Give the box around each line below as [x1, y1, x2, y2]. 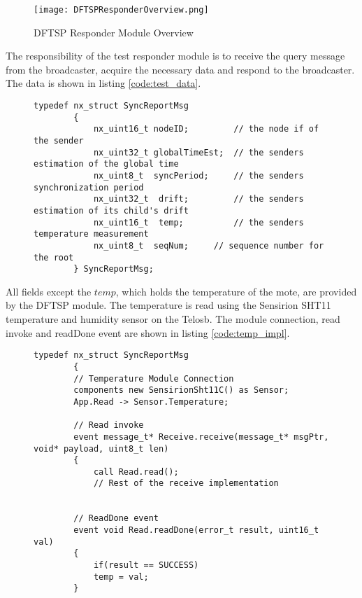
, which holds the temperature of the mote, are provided [115, 284, 357, 298]
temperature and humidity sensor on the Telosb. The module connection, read [6, 312, 340, 326]
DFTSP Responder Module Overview [34, 25, 194, 39]
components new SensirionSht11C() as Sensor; [73, 385, 289, 396]
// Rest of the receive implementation [93, 478, 279, 489]
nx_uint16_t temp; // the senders [93, 217, 304, 228]
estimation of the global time [34, 159, 179, 169]
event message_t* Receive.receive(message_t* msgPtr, [73, 431, 329, 442]
